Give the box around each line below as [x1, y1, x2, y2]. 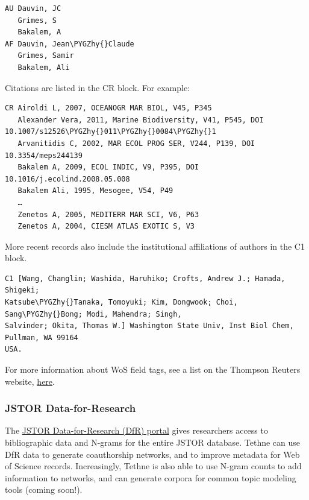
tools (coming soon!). [5, 483, 83, 496]
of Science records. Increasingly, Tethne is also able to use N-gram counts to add [5, 460, 302, 472]
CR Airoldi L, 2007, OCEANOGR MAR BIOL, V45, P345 [5, 104, 212, 113]
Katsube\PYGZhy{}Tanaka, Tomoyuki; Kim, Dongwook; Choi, [5, 298, 238, 307]
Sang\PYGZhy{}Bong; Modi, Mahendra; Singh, [5, 309, 182, 318]
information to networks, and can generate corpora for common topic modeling [5, 471, 296, 484]
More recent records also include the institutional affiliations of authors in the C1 [5, 239, 305, 252]
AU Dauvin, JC [5, 4, 61, 13]
